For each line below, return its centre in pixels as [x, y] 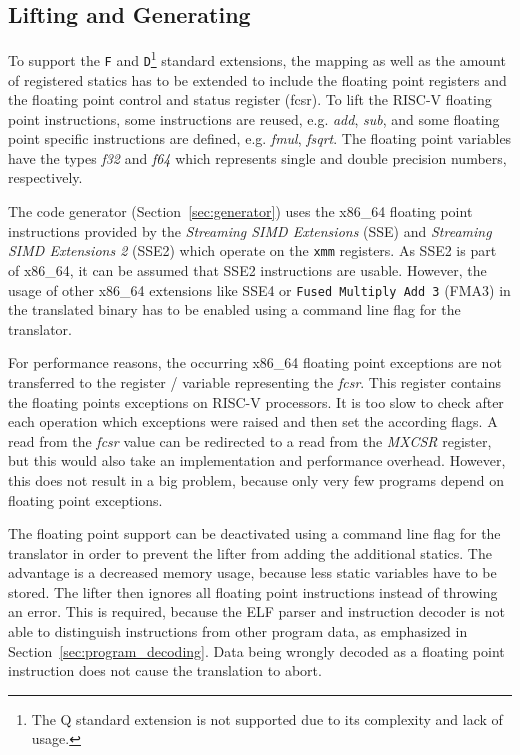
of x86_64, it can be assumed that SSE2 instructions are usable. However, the [247, 269]
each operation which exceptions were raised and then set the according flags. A [253, 421]
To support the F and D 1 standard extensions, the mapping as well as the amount [257, 58]
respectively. [45, 177]
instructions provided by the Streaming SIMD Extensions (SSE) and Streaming [250, 230]
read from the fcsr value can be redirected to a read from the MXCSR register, [250, 440]
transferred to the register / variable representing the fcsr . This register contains [254, 381]
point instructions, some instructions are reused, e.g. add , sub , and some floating [254, 118]
